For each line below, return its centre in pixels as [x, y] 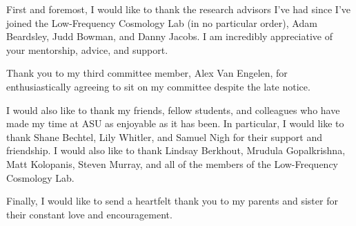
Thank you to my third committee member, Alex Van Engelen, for [147, 73]
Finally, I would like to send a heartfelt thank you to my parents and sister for [172, 201]
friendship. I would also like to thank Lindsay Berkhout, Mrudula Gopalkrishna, [176, 150]
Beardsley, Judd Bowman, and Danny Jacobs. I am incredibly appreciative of [169, 36]
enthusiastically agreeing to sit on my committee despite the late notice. [158, 86]
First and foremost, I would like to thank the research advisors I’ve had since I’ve [178, 9]
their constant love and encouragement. [89, 214]
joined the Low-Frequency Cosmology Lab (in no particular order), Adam [162, 22]
